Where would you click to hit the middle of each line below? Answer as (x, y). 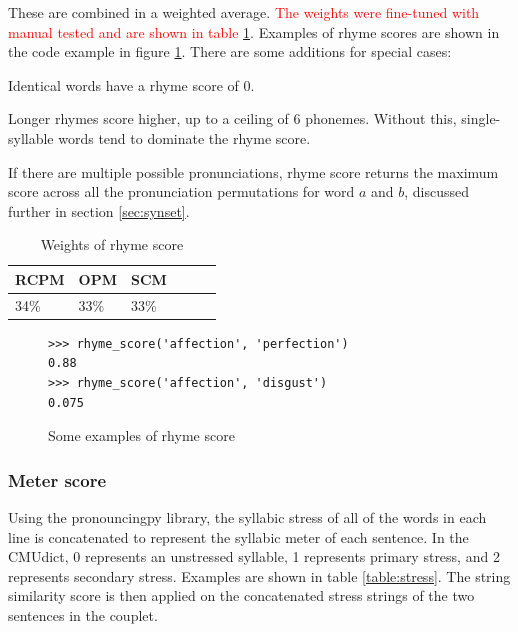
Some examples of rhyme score (141, 435)
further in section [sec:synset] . (99, 210)
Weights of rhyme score (112, 244)
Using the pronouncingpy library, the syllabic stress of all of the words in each (247, 517)
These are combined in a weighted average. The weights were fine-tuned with (244, 12)
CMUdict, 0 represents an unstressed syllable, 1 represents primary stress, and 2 (254, 556)
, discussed (437, 191)
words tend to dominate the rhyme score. (184, 137)
